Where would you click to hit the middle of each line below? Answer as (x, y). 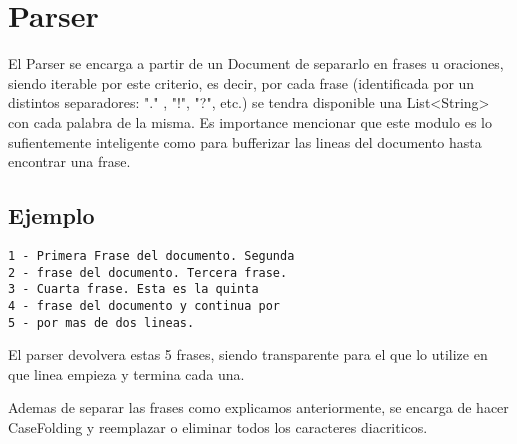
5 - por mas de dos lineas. (101, 322)
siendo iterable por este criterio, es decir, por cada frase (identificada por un (241, 82)
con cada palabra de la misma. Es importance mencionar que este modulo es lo (250, 121)
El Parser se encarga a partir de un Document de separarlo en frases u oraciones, (256, 63)
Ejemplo (51, 215)
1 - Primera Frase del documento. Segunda (151, 255)
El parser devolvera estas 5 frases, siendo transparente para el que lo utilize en (248, 354)
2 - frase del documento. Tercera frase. (148, 272)
